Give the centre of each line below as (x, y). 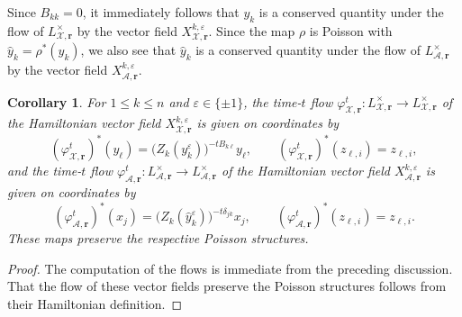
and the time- (45, 171)
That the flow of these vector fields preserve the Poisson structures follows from (227, 286)
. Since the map (252, 30)
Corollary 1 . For (57, 101)
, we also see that (128, 50)
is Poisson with (351, 30)
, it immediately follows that (161, 12)
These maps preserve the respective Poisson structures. (158, 238)
